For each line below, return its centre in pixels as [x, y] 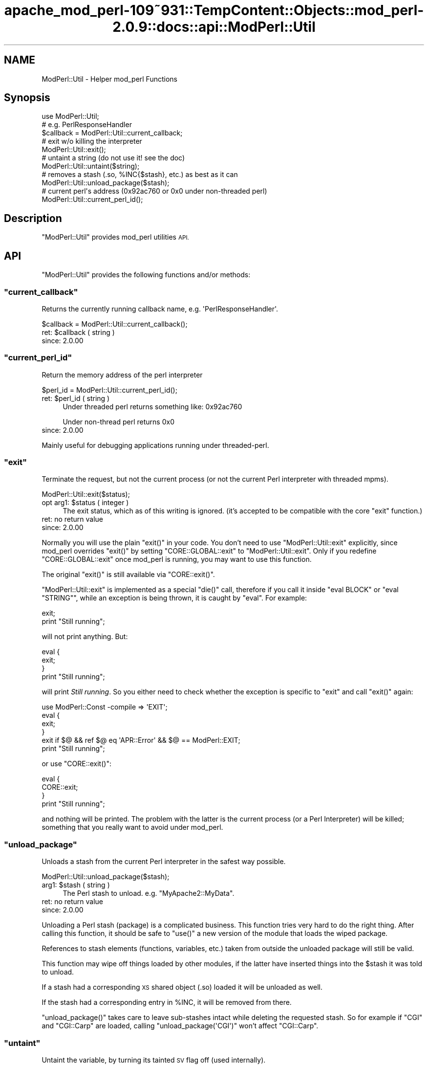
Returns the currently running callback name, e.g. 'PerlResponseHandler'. [160, 309]
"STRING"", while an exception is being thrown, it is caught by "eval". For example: [174, 598]
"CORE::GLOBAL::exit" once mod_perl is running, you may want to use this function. [177, 559]
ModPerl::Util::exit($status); [86, 494]
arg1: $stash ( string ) [76, 885]
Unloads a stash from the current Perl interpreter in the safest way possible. [164, 862]
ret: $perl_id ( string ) [76, 398]
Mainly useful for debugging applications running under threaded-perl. [155, 445]
